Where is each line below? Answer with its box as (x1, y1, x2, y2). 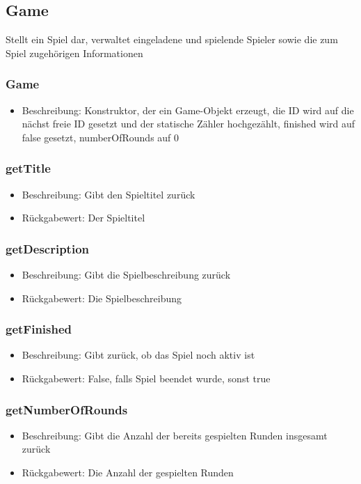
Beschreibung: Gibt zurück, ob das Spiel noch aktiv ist (22, 348, 255, 362)
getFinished (6, 320, 72, 338)
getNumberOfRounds (6, 400, 128, 418)
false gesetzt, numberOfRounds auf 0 (22, 130, 179, 144)
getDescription (6, 240, 89, 257)
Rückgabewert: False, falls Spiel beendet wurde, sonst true (22, 371, 271, 386)
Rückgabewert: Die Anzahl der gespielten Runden (22, 465, 234, 480)
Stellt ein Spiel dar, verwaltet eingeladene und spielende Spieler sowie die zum (6, 32, 338, 47)
